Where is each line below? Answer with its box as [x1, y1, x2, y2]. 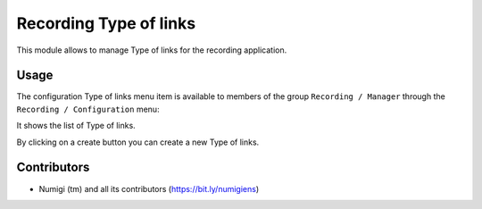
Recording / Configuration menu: [16, 104, 160, 114]
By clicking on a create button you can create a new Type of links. [16, 137, 260, 147]
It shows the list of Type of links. [16, 121, 136, 131]
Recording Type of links [16, 13, 196, 33]
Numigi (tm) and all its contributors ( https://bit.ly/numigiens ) [38, 183, 260, 194]
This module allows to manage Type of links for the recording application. [16, 45, 287, 55]
